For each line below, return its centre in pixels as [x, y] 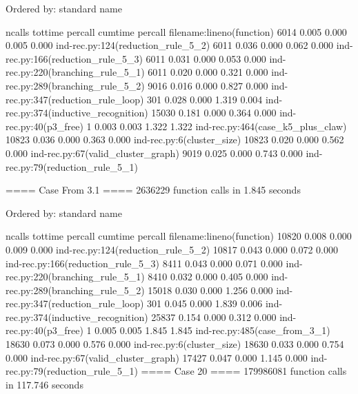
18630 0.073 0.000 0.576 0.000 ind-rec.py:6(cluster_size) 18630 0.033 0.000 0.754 [175, 344]
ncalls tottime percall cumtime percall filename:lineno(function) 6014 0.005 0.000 [176, 31]
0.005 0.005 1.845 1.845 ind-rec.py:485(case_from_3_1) [212, 330]
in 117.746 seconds [44, 384]
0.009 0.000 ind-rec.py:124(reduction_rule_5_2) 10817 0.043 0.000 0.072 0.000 [172, 249]
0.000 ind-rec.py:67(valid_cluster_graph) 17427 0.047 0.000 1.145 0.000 [157, 357]
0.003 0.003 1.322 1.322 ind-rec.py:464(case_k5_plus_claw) [221, 126]
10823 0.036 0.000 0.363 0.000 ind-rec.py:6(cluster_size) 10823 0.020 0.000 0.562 [175, 139]
